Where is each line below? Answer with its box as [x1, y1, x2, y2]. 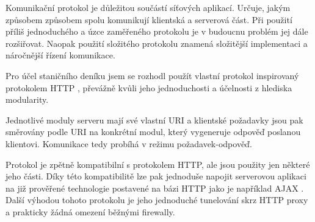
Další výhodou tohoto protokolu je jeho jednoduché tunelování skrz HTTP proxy [5, 193, 308, 206]
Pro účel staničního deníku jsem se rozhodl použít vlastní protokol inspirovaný [5, 69, 299, 82]
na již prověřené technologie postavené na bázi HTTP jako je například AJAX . [5, 181, 304, 194]
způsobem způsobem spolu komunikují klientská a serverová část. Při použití [5, 13, 292, 26]
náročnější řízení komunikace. [5, 49, 115, 61]
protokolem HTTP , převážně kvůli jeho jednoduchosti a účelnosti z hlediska [5, 81, 292, 94]
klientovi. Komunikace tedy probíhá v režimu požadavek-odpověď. [5, 137, 252, 150]
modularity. [5, 93, 49, 106]
